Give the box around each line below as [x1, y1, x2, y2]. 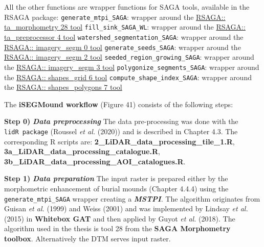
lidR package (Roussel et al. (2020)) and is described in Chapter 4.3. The [4, 126, 238, 136]
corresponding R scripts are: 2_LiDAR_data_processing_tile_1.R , [4, 136, 235, 146]
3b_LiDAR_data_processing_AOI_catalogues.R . [4, 156, 186, 166]
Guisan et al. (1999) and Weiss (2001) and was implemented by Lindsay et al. [4, 203, 248, 214]
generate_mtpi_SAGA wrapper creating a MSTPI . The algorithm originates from [4, 193, 260, 204]
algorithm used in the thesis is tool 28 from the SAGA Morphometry [4, 223, 231, 234]
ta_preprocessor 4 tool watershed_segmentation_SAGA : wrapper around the [4, 31, 244, 42]
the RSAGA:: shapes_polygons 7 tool [4, 82, 122, 92]
